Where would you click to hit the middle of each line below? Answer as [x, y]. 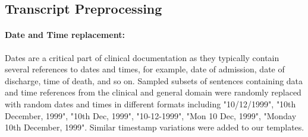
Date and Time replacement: [65, 35]
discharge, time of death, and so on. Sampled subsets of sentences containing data [154, 80]
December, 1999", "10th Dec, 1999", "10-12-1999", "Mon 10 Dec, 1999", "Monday [151, 115]
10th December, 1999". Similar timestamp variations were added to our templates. [155, 127]
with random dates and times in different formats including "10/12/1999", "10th [150, 103]
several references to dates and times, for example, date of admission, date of [145, 69]
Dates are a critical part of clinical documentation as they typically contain [142, 57]
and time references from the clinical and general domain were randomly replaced [153, 92]
